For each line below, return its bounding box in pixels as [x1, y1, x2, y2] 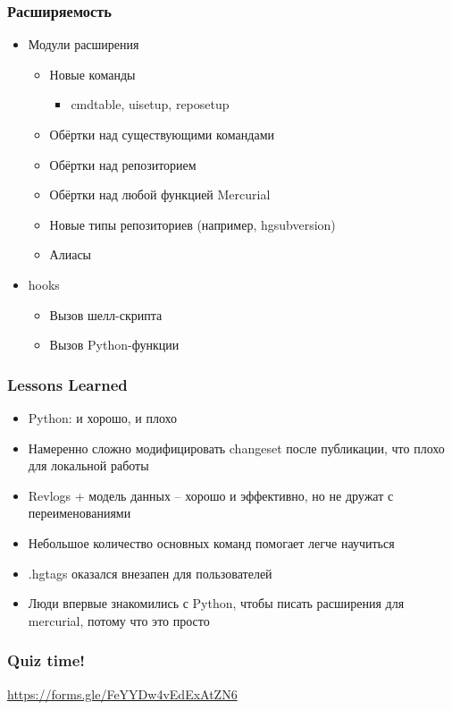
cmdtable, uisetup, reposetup [71, 95, 230, 114]
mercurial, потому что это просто [28, 611, 210, 630]
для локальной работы [28, 456, 149, 475]
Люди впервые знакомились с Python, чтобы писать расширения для [28, 594, 405, 613]
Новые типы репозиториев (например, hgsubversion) [49, 215, 336, 233]
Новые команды [49, 64, 136, 83]
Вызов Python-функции [49, 335, 180, 354]
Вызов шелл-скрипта [49, 305, 163, 324]
